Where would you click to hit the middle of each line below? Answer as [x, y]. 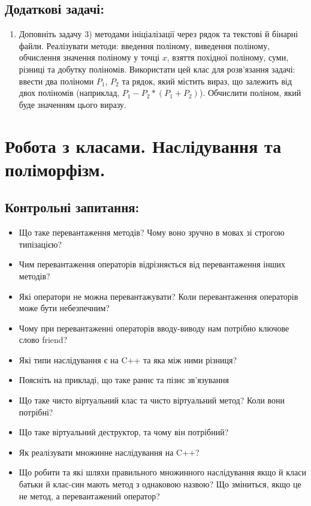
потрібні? [36, 412]
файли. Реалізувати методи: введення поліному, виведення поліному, [144, 45]
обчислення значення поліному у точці [89, 57]
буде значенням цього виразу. [73, 104]
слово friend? [43, 340]
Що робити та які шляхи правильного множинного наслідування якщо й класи [162, 472]
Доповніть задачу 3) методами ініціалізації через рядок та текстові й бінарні [158, 34]
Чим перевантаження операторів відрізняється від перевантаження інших [152, 264]
